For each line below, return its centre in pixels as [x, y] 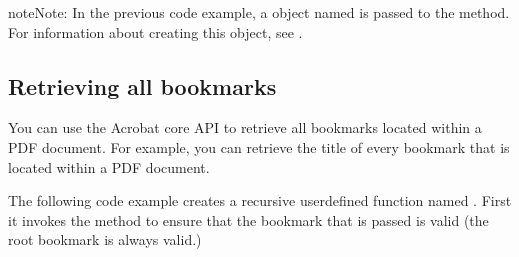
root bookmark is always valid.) [105, 239]
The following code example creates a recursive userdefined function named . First [260, 200]
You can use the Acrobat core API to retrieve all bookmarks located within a [245, 127]
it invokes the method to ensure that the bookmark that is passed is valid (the [248, 219]
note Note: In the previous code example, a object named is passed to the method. [259, 12]
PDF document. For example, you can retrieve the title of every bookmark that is [259, 146]
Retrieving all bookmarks [142, 85]
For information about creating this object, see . [155, 31]
